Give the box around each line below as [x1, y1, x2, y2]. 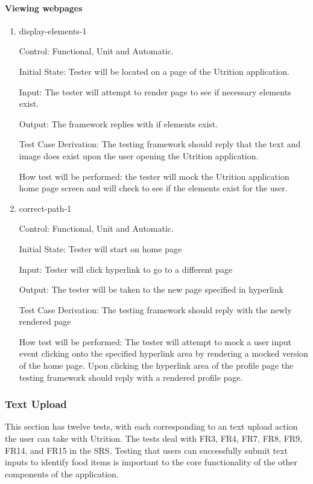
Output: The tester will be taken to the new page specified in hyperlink [19, 283, 283, 296]
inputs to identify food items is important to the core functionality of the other [5, 456, 297, 468]
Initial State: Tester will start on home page [19, 242, 182, 255]
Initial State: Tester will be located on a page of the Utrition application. [19, 65, 289, 77]
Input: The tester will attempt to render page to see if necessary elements [19, 85, 291, 98]
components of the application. [5, 467, 119, 480]
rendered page [19, 315, 71, 328]
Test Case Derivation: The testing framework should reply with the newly [19, 303, 292, 316]
